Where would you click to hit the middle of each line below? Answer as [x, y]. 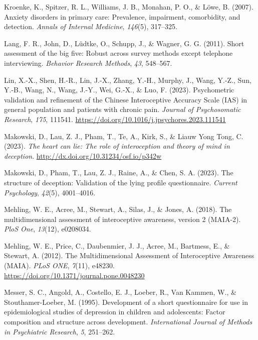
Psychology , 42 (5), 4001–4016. [50, 192]
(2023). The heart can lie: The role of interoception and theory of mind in [117, 146]
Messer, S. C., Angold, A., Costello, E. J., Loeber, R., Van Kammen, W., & [120, 292]
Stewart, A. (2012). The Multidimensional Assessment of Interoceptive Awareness [129, 255]
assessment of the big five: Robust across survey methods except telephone [118, 53]
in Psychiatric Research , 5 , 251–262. [60, 331]
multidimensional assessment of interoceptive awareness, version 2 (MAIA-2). [122, 219]
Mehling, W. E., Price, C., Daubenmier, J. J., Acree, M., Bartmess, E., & [117, 245]
